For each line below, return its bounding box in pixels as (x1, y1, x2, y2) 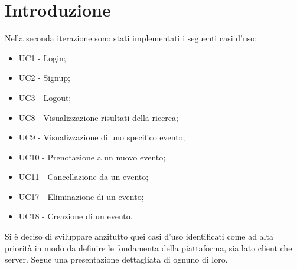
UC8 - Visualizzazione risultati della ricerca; (18, 111, 178, 123)
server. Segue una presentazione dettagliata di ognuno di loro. (5, 253, 228, 265)
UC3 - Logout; (18, 91, 71, 103)
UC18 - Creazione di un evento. (18, 210, 133, 222)
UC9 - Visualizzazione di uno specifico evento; (18, 131, 185, 143)
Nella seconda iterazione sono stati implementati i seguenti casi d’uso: (5, 32, 257, 44)
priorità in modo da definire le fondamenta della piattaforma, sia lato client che (5, 241, 292, 254)
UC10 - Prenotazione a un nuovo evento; (18, 150, 166, 163)
